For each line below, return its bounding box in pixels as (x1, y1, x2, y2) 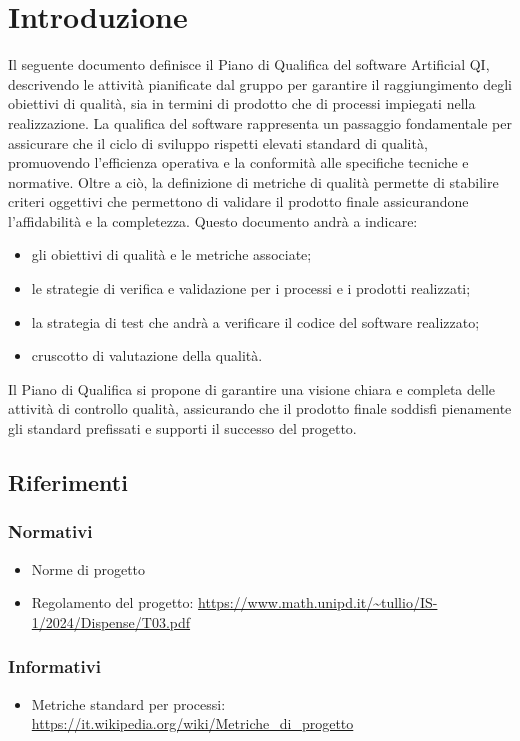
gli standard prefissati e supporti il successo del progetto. (8, 418, 357, 439)
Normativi (8, 519, 93, 544)
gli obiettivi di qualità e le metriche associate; (31, 244, 312, 265)
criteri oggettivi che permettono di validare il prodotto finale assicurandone (8, 191, 469, 212)
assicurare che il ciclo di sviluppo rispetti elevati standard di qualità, (8, 132, 428, 153)
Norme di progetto (31, 558, 146, 579)
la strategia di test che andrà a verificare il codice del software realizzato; (31, 311, 480, 332)
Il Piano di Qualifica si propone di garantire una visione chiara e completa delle (8, 378, 496, 399)
